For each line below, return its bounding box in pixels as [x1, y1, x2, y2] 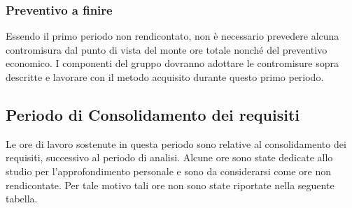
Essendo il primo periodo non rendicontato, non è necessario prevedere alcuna [6, 29, 339, 43]
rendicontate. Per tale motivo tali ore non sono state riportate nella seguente [6, 177, 335, 192]
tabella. [6, 191, 38, 206]
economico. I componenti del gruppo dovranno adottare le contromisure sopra [6, 56, 339, 70]
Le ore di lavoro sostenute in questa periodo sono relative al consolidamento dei [6, 136, 346, 151]
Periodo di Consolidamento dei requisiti [6, 103, 300, 125]
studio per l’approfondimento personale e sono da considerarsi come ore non [6, 163, 331, 178]
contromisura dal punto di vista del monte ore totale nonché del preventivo [6, 42, 328, 57]
